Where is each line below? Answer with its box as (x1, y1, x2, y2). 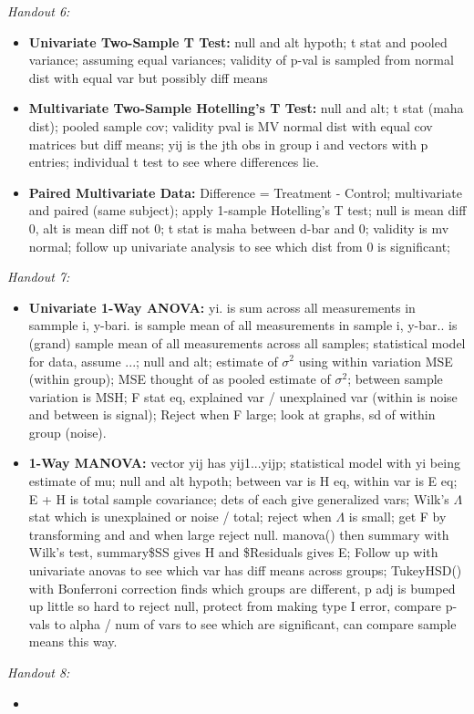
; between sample (347, 369, 443, 388)
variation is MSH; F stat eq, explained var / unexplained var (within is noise (28, 387, 458, 406)
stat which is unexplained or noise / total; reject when (28, 507, 332, 526)
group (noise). (28, 422, 107, 441)
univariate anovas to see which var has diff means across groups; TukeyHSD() (28, 561, 462, 580)
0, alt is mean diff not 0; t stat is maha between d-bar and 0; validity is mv (28, 218, 449, 237)
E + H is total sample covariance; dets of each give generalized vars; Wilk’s (28, 489, 449, 508)
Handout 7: (7, 267, 70, 286)
